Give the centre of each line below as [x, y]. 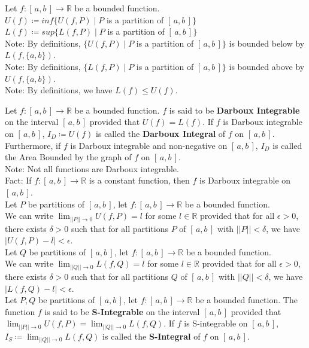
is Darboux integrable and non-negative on [149, 145]
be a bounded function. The [246, 300]
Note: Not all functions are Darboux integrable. [92, 168]
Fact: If [18, 180]
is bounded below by [267, 43]
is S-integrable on [216, 323]
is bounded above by [267, 66]
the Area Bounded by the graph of [68, 157]
